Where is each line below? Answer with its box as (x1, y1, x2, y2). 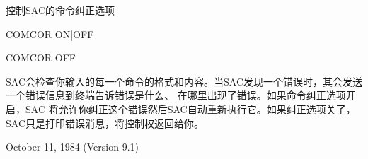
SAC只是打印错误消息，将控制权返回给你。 (6, 115, 204, 130)
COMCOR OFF (6, 50, 76, 65)
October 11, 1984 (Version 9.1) (6, 139, 139, 154)
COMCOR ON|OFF (6, 26, 94, 41)
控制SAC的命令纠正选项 (6, 3, 115, 17)
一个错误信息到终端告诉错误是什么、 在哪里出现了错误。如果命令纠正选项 (6, 88, 346, 102)
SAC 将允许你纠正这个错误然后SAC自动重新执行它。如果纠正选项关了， (25, 101, 356, 116)
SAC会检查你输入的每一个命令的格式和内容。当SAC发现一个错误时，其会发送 (6, 73, 362, 88)
